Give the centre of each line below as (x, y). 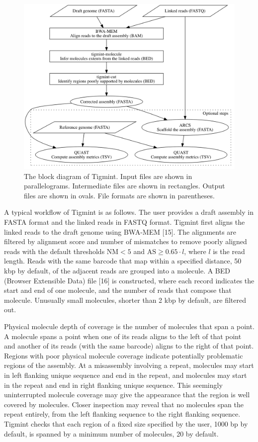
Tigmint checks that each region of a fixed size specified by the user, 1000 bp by (126, 423)
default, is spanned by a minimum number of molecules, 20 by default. (111, 433)
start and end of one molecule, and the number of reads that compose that (118, 290)
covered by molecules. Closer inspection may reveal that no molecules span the (124, 404)
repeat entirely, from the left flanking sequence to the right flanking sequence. (122, 414)
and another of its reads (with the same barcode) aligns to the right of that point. (129, 346)
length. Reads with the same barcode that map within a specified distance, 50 (123, 261)
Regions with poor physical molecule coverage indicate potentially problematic (124, 355)
